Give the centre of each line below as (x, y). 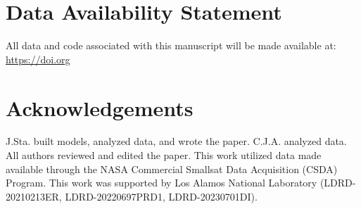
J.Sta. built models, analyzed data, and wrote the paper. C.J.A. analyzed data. (176, 141)
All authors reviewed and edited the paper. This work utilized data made (164, 155)
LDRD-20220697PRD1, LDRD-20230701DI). (161, 196)
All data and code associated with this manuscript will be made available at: (171, 45)
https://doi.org (38, 59)
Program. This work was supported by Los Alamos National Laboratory (161, 183)
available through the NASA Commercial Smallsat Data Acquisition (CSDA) (172, 169)
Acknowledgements (100, 107)
